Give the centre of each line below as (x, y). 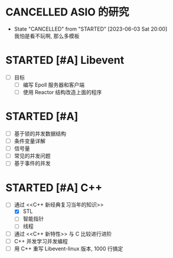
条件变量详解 (30, 141)
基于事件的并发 (32, 163)
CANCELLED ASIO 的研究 (67, 12)
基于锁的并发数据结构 (40, 133)
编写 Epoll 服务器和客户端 (54, 85)
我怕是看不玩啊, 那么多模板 (47, 36)
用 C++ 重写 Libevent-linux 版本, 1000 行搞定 (68, 249)
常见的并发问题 (32, 156)
